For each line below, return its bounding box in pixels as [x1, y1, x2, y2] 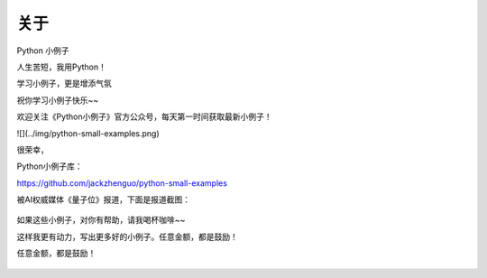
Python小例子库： [16, 161, 83, 171]
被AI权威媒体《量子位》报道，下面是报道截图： [16, 194, 191, 205]
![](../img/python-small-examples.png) [16, 127, 160, 139]
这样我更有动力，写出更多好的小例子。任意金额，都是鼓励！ [16, 231, 238, 242]
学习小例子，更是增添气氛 [16, 78, 112, 89]
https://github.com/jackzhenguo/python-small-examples [16, 177, 227, 189]
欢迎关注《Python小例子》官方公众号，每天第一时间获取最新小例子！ [16, 111, 272, 122]
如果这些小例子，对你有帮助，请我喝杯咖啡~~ [16, 215, 186, 226]
